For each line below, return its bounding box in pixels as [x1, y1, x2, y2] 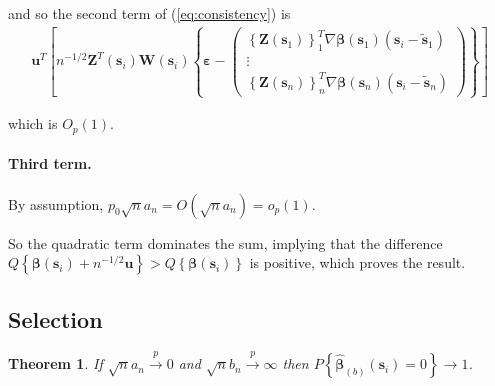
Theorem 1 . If [8, 353, 103, 374]
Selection [8, 303, 103, 334]
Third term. [8, 153, 92, 174]
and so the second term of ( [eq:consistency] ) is [8, 3, 291, 23]
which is [8, 113, 58, 134]
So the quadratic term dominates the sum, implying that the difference [8, 232, 443, 253]
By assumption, [8, 193, 104, 214]
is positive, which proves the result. [249, 252, 466, 273]
